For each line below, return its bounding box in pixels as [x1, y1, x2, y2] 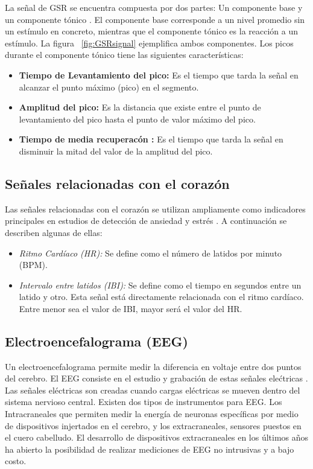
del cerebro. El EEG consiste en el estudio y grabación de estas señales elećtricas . [5, 372, 308, 384]
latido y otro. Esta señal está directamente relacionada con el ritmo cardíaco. [19, 290, 304, 303]
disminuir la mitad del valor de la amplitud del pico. [19, 144, 213, 157]
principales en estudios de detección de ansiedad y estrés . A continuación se [5, 214, 287, 227]
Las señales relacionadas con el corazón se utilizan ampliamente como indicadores [5, 202, 306, 215]
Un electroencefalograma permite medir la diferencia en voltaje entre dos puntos [5, 360, 302, 372]
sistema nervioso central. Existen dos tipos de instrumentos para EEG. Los [5, 395, 282, 408]
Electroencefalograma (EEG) [5, 331, 188, 350]
